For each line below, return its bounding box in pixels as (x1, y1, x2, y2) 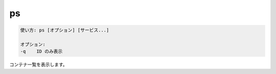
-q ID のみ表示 (20, 49, 63, 54)
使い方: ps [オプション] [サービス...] (20, 27, 109, 33)
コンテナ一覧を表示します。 (9, 61, 67, 68)
